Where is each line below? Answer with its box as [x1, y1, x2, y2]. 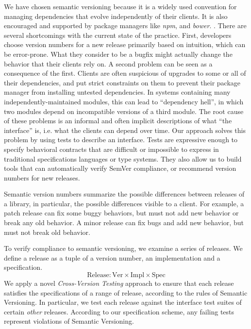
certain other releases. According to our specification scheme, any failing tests [4, 306, 234, 316]
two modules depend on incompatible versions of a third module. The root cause [4, 106, 244, 116]
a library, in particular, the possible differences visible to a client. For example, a [4, 198, 244, 208]
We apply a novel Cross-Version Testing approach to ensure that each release [4, 278, 234, 288]
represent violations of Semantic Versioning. [4, 316, 134, 326]
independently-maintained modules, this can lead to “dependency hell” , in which [4, 96, 244, 106]
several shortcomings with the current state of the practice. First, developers [4, 30, 232, 40]
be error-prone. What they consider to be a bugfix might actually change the [4, 49, 233, 59]
